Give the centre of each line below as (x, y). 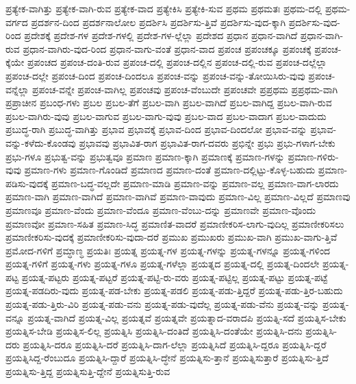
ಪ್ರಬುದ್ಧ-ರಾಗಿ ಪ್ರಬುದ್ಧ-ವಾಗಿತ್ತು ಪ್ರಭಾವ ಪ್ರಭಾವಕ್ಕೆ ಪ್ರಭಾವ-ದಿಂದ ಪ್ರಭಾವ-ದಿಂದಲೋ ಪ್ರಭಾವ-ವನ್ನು (156, 129)
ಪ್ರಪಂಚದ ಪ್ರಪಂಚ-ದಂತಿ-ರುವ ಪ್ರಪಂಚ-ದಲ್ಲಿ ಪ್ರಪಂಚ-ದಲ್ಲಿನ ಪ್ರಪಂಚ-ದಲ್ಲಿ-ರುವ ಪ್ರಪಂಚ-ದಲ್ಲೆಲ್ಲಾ (177, 62)
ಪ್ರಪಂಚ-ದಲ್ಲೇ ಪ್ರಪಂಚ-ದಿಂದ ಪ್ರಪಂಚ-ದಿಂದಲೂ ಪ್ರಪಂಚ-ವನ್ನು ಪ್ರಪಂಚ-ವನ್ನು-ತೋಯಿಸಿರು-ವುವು (155, 75)
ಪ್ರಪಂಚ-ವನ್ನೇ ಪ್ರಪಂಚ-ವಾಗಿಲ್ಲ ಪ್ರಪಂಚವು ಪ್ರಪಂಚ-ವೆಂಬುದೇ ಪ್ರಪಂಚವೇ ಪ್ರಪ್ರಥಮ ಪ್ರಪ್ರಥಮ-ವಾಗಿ (185, 89)
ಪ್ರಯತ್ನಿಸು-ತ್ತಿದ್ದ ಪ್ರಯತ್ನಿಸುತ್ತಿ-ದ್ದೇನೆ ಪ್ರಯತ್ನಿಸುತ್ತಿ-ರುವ (88, 371)
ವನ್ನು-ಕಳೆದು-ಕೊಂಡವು (41, 142)
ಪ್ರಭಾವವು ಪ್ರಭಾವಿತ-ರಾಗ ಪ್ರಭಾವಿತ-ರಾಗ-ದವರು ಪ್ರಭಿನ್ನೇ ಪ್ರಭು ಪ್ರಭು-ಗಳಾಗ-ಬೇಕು (207, 142)
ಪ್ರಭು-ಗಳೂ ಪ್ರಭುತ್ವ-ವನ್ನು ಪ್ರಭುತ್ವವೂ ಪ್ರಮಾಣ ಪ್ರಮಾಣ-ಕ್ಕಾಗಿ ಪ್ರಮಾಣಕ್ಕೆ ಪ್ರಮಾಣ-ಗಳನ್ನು (145, 156)
